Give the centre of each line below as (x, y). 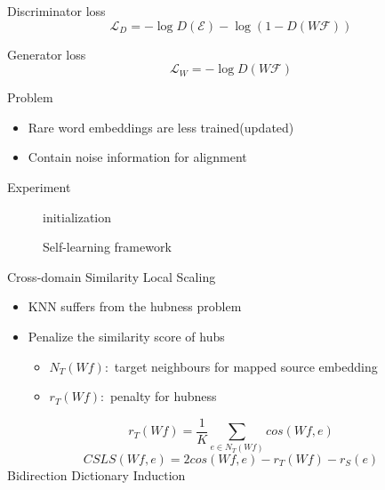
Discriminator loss (56, 11)
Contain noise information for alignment (137, 157)
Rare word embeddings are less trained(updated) (161, 127)
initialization (77, 217)
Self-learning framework (107, 247)
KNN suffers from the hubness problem (135, 306)
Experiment (39, 186)
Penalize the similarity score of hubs (126, 336)
